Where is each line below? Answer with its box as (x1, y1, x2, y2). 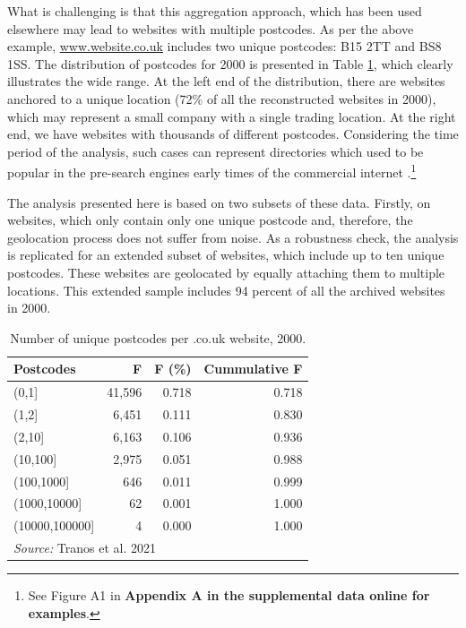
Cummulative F (203, 359, 303, 378)
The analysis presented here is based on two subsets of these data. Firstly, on (7, 193, 431, 211)
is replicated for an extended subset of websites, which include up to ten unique (7, 245, 444, 264)
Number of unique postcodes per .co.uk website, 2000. (10, 328, 306, 347)
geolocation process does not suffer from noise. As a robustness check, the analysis (7, 228, 459, 246)
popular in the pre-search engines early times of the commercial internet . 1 (7, 160, 417, 181)
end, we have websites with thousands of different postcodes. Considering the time (7, 125, 459, 143)
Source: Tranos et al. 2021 (13, 538, 157, 557)
